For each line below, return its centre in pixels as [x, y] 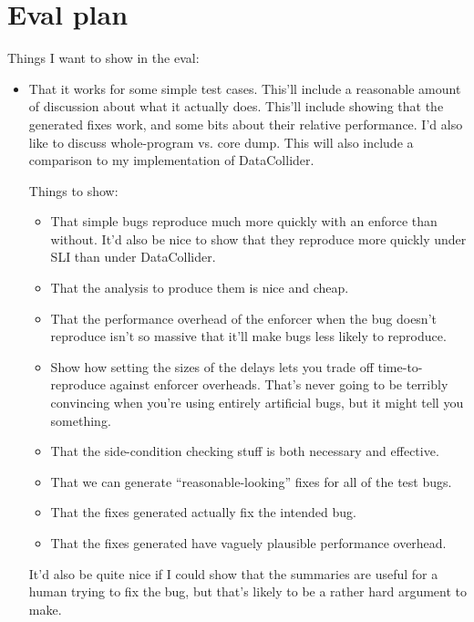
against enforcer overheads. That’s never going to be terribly [279, 384]
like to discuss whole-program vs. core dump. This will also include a [221, 142]
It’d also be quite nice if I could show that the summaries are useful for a [233, 573]
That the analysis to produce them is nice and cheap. [200, 288]
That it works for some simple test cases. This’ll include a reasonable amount [245, 88]
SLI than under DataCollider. [133, 257]
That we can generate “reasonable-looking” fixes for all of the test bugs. [251, 481]
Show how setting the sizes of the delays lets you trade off [212, 366]
